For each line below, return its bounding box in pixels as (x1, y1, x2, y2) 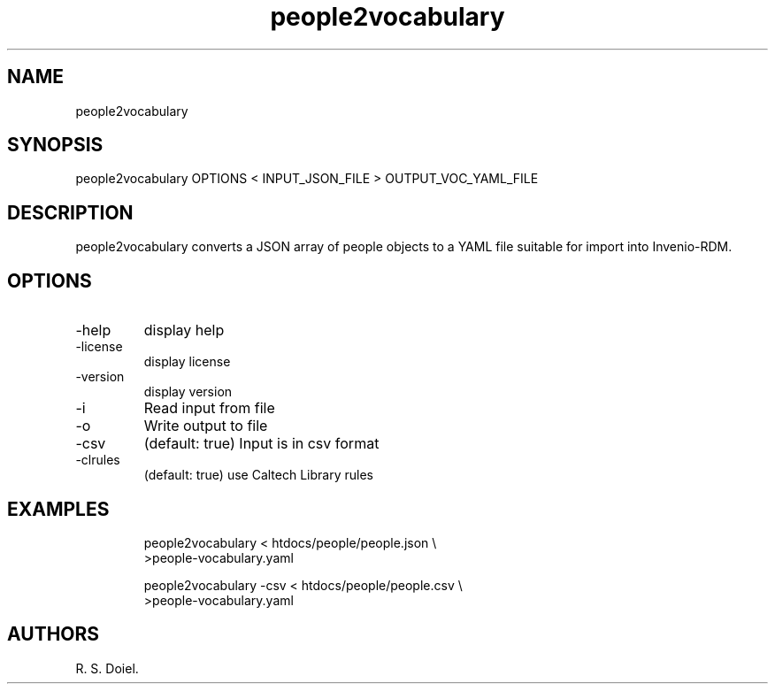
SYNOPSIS (7, 134, 104, 157)
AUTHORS (7, 623, 100, 646)
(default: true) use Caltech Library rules (143, 467, 373, 483)
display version (143, 384, 233, 400)
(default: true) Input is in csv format (143, 434, 380, 453)
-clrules (75, 452, 120, 468)
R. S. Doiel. (75, 660, 139, 676)
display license (143, 354, 231, 370)
